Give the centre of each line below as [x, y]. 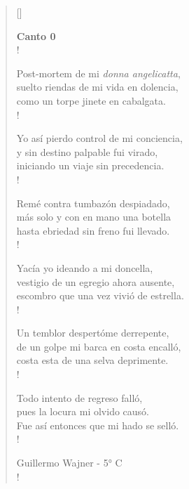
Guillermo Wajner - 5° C [69, 463]
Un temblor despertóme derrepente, [93, 333]
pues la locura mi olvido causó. [83, 411]
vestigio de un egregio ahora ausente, [96, 281]
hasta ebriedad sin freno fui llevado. [93, 230]
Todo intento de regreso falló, [79, 397]
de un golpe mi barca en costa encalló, [99, 346]
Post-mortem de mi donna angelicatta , [98, 73]
